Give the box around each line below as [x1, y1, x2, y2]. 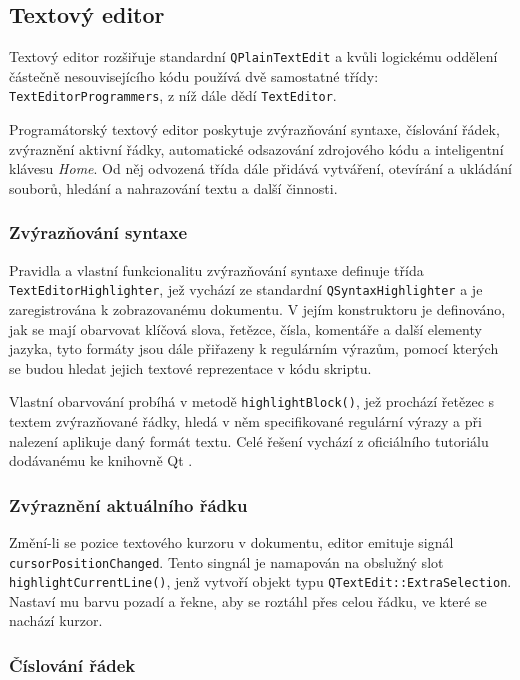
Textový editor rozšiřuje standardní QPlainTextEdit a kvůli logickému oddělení [9, 46, 498, 67]
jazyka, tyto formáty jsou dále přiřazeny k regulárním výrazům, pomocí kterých [9, 338, 499, 359]
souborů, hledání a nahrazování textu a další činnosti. [9, 177, 338, 198]
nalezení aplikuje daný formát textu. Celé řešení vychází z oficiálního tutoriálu [9, 430, 489, 451]
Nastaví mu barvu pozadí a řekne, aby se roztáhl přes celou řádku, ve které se [9, 590, 487, 611]
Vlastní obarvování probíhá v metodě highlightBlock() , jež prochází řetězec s [9, 391, 495, 412]
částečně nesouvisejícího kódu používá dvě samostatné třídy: [9, 65, 379, 86]
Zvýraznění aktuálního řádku [9, 492, 248, 517]
